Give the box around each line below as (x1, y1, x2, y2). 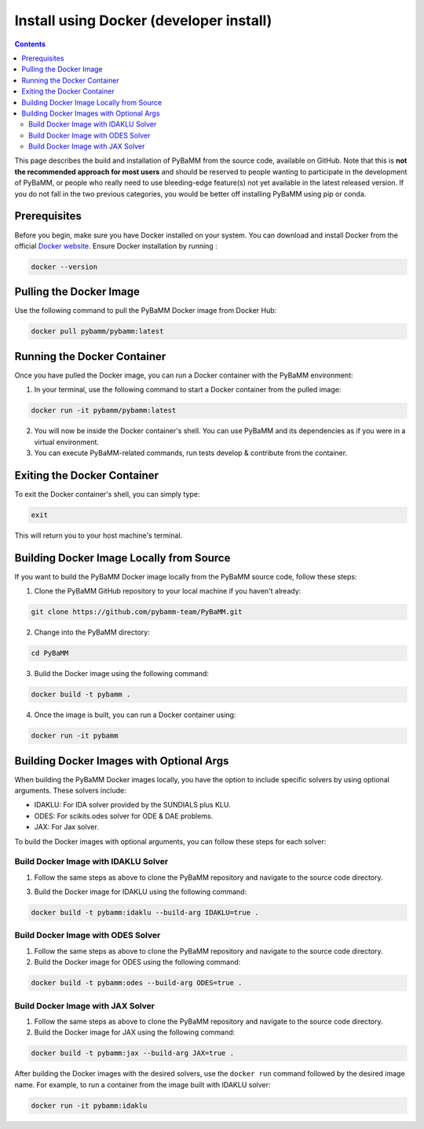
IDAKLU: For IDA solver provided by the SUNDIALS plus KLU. (34, 800, 231, 810)
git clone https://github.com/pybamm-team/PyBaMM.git (31, 608, 243, 616)
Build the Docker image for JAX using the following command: (34, 1028, 236, 1037)
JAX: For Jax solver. (34, 822, 100, 832)
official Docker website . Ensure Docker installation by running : (14, 241, 217, 251)
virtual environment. (34, 437, 100, 447)
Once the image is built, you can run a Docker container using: (34, 710, 236, 719)
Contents (14, 39, 46, 49)
